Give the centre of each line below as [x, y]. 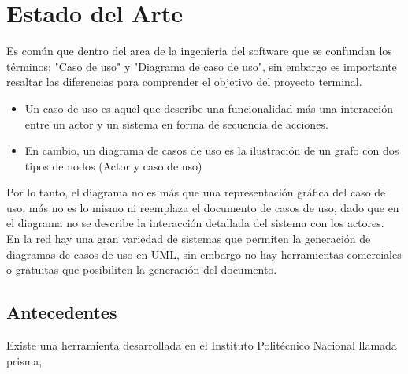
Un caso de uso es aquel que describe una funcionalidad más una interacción [209, 108]
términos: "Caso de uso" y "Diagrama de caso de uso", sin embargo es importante [202, 66]
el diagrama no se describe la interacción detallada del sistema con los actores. [195, 223]
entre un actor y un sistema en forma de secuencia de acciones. [176, 123]
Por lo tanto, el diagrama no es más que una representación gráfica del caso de [196, 192]
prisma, [24, 360]
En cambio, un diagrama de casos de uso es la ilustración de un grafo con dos [212, 150]
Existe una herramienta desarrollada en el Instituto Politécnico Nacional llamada [202, 345]
